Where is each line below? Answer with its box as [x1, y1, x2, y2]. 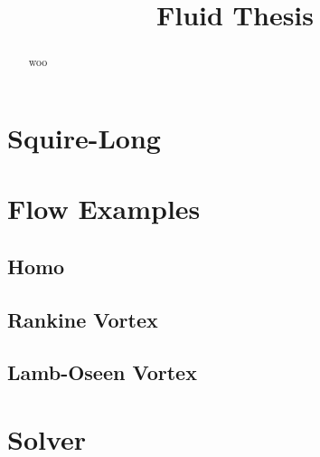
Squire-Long [7, 119, 161, 156]
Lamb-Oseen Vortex [7, 358, 197, 386]
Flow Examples [7, 190, 201, 227]
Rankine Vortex [7, 305, 158, 333]
